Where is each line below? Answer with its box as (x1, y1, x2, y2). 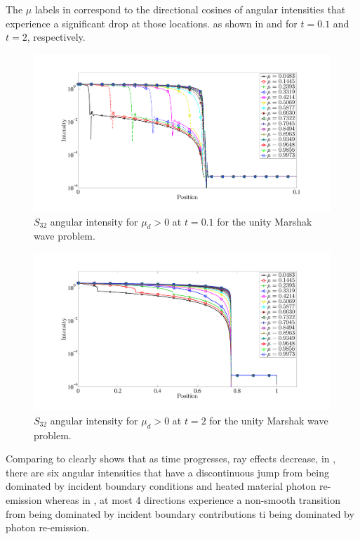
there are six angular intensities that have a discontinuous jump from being (6, 465, 330, 479)
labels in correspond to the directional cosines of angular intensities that (34, 2, 346, 16)
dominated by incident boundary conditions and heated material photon (6, 479, 316, 493)
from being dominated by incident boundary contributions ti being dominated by (6, 506, 354, 521)
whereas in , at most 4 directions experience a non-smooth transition (45, 492, 341, 507)
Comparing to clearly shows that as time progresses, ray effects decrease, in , (6, 451, 336, 466)
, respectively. (27, 30, 86, 44)
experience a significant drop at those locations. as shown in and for (6, 15, 298, 30)
